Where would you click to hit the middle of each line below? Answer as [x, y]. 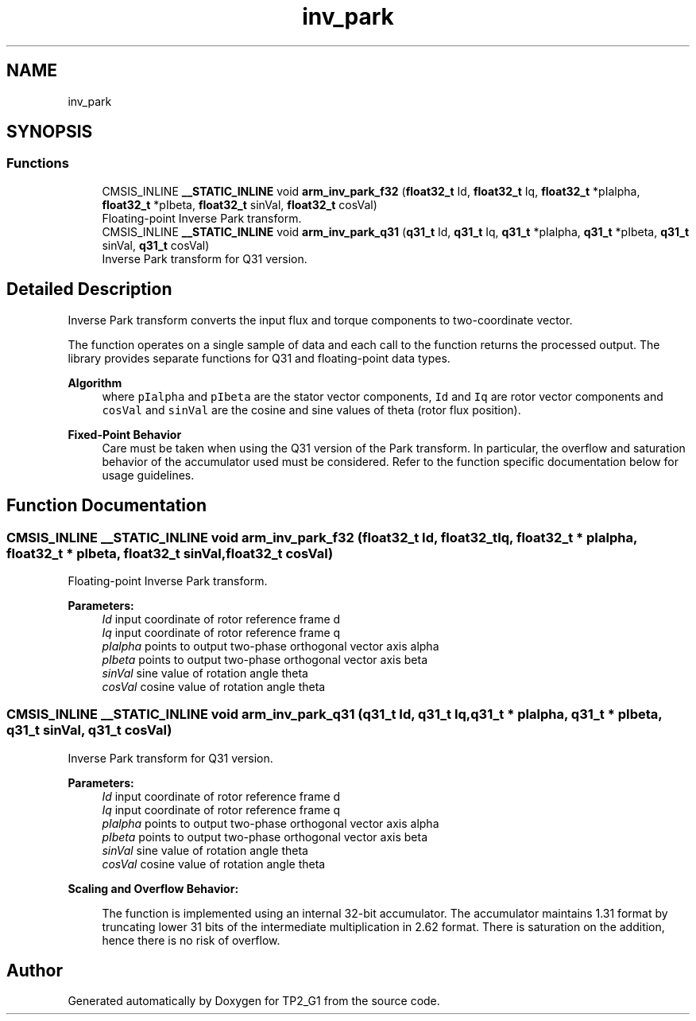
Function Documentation [106, 506]
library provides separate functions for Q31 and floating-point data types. [259, 358]
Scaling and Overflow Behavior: [153, 888]
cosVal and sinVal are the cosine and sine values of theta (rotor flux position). [311, 410]
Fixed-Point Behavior [125, 434]
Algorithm [95, 382]
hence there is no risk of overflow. [191, 940]
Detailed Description [89, 289]
